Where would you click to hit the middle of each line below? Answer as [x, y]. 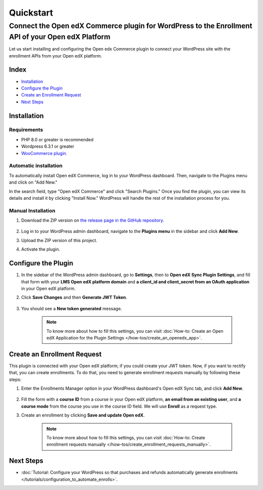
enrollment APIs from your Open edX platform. [56, 56]
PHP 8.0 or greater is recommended [57, 139]
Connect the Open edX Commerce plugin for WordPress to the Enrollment [131, 26]
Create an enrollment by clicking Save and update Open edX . [83, 415]
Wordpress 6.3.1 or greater [48, 147]
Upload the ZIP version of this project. [59, 240]
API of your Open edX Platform [60, 37]
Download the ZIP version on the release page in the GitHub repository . [93, 220]
